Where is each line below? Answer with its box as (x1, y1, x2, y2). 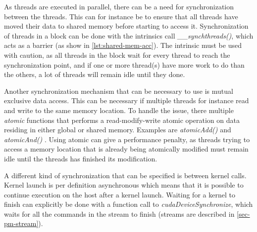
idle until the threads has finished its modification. (4, 153, 157, 163)
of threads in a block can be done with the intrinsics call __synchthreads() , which (4, 30, 254, 40)
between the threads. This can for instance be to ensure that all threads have (4, 11, 238, 21)
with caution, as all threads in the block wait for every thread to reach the (4, 49, 230, 60)
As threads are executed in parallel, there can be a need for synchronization (4, 1, 234, 11)
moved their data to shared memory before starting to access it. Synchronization (4, 21, 249, 31)
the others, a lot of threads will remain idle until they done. (4, 69, 185, 79)
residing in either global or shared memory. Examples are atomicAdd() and (4, 124, 231, 135)
